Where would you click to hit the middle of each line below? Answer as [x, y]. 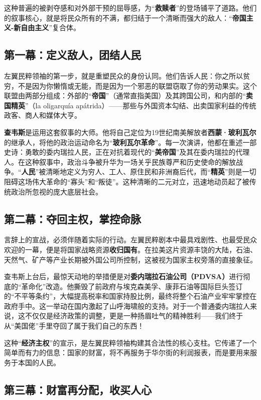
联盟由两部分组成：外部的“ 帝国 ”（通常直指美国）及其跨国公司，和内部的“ [125, 95]
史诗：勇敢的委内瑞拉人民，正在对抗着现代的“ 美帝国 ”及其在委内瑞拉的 [120, 152]
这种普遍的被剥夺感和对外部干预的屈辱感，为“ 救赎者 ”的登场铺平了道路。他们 [130, 8]
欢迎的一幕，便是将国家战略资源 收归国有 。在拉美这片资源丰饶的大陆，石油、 [130, 249]
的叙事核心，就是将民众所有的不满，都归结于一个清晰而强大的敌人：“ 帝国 [125, 17]
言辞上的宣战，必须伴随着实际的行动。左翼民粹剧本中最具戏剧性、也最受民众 [130, 240]
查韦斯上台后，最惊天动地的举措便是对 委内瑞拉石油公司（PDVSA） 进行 [124, 276]
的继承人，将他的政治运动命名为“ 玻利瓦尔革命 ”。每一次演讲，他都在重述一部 [130, 142]
